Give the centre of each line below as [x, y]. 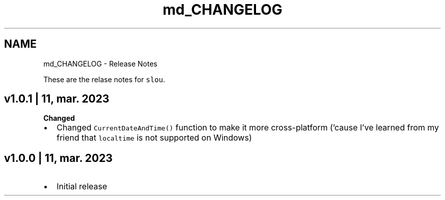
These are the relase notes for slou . [104, 79]
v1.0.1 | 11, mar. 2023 [57, 99]
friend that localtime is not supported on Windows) [154, 138]
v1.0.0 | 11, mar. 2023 [58, 158]
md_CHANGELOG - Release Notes [100, 63]
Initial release [82, 187]
